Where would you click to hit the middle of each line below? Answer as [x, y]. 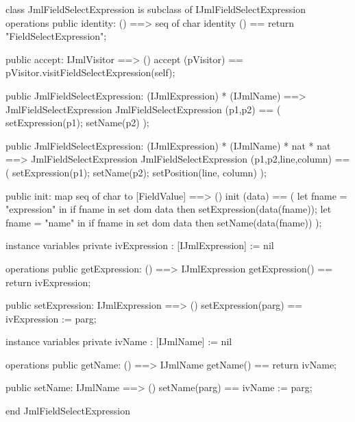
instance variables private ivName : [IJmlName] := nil [119, 341]
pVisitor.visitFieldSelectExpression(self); [90, 72]
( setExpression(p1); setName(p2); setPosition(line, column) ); [136, 172]
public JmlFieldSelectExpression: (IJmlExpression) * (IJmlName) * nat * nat [168, 145]
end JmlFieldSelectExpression [68, 411]
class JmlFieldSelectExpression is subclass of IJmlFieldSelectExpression [156, 9]
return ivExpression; [48, 282]
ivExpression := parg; [51, 318]
